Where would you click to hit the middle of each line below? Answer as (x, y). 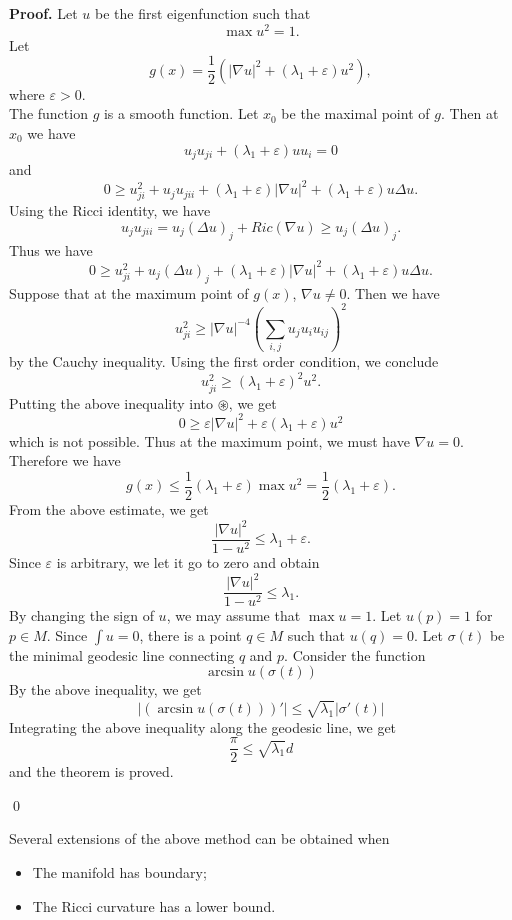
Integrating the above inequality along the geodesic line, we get (203, 726)
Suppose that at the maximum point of (129, 292)
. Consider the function (355, 654)
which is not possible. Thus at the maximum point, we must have (209, 440)
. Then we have (393, 292)
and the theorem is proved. (91, 771)
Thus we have (51, 249)
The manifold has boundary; (119, 871)
